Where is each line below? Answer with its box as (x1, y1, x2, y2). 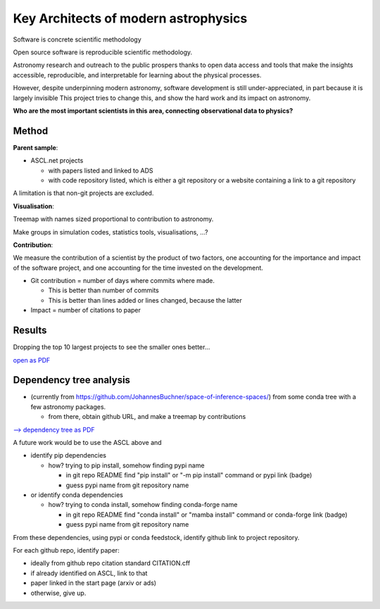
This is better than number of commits (48, 286, 160, 295)
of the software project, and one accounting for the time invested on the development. (13, 263, 264, 272)
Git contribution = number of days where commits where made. (30, 277, 215, 285)
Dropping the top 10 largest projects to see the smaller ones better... (13, 343, 210, 351)
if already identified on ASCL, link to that (30, 569, 148, 577)
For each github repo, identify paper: (13, 546, 120, 554)
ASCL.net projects (30, 156, 84, 165)
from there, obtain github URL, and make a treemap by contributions (48, 413, 246, 421)
